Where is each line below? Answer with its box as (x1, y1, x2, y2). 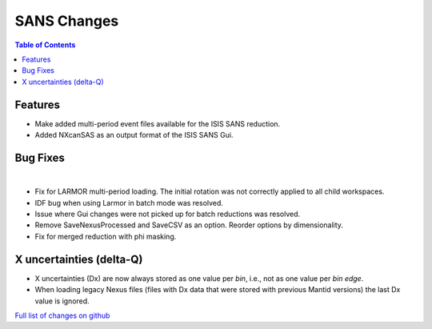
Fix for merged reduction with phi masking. (34, 231, 177, 241)
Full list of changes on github (14, 311, 110, 320)
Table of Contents (14, 40, 76, 50)
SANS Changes (14, 12, 119, 30)
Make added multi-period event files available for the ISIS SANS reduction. (34, 118, 281, 128)
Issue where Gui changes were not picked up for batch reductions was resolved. (34, 209, 301, 219)
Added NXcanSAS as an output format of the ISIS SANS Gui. (34, 130, 234, 140)
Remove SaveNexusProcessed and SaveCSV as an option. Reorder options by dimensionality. (34, 220, 344, 230)
